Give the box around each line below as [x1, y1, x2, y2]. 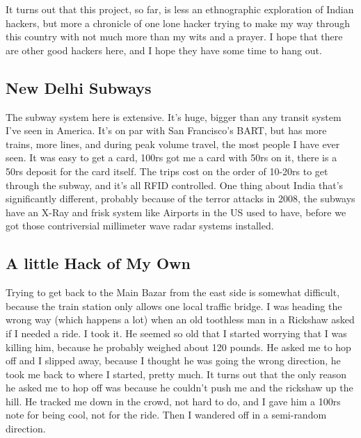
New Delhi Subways [6, 76, 152, 98]
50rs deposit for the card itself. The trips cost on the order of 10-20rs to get [6, 163, 328, 178]
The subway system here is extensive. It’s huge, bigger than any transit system [6, 109, 342, 124]
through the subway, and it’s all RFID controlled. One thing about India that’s [6, 177, 344, 192]
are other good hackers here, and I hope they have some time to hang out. [6, 42, 322, 57]
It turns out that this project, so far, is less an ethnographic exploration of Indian [6, 2, 354, 16]
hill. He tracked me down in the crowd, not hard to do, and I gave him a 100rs [6, 394, 341, 408]
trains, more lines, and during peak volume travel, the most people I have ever [6, 136, 340, 151]
